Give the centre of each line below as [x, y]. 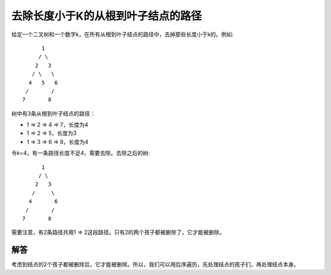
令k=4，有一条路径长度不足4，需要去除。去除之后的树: [81, 153]
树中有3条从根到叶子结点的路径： [53, 113]
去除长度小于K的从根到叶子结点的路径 [107, 16]
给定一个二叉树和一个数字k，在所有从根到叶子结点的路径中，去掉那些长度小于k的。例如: [123, 34]
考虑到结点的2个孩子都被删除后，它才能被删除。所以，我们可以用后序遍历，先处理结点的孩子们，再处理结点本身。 [155, 265]
